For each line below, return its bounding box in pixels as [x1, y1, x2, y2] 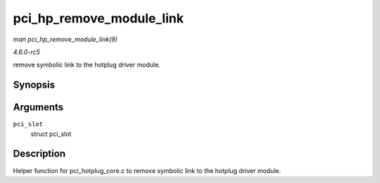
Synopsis [13, 79, 56, 91]
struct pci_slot [30, 130, 72, 138]
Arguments [13, 102, 64, 114]
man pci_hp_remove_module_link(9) [13, 35, 118, 43]
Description [13, 148, 66, 160]
